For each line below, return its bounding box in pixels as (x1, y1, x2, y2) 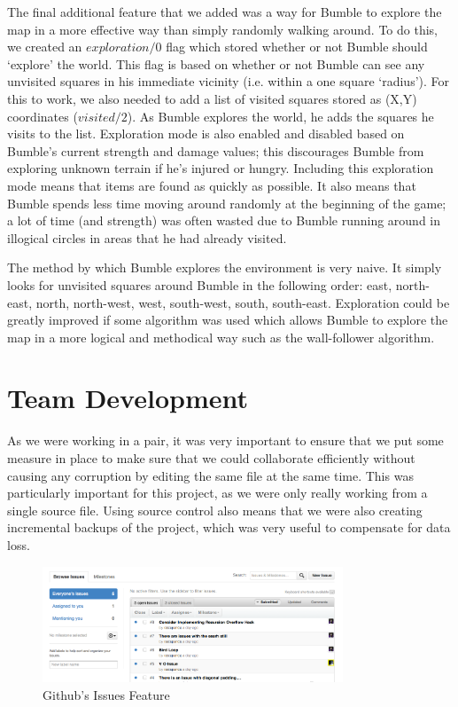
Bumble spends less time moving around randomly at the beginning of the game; (7, 193, 446, 212)
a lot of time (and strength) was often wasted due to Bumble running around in (7, 211, 441, 230)
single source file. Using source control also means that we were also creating (7, 500, 423, 519)
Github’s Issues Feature (43, 686, 170, 704)
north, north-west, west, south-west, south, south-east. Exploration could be (35, 293, 450, 311)
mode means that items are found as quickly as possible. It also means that (7, 176, 416, 194)
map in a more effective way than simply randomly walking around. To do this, (7, 20, 438, 38)
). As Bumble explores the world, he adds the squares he (127, 106, 434, 125)
